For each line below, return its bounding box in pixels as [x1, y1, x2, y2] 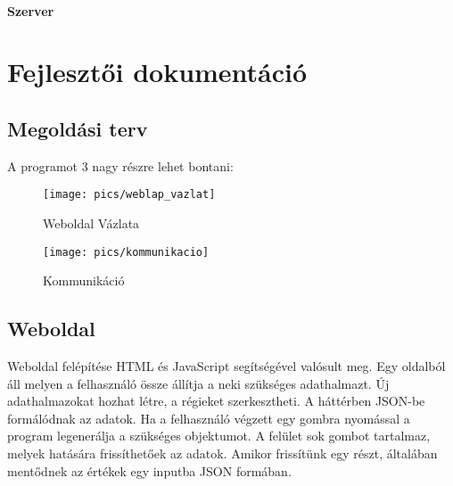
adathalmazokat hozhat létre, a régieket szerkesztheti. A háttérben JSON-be [7, 391, 425, 410]
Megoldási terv [7, 114, 148, 142]
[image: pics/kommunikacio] [43, 245, 210, 259]
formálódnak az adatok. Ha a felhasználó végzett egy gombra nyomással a [7, 408, 410, 427]
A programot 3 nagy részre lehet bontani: [7, 156, 234, 175]
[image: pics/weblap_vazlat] [43, 188, 216, 202]
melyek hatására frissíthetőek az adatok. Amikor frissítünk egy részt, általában [7, 444, 438, 463]
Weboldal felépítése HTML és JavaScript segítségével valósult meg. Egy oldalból [7, 357, 446, 375]
